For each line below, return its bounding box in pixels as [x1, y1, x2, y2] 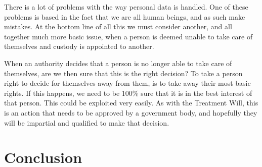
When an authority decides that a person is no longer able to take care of [4, 58, 232, 68]
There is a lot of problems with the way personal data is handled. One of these [4, 2, 248, 12]
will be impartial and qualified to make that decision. [4, 117, 169, 128]
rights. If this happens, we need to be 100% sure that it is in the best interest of [4, 87, 252, 98]
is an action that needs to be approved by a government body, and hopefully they [4, 107, 257, 118]
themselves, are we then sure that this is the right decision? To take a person [4, 68, 243, 78]
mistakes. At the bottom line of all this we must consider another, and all [4, 21, 232, 32]
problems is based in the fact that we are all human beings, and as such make [4, 11, 245, 22]
